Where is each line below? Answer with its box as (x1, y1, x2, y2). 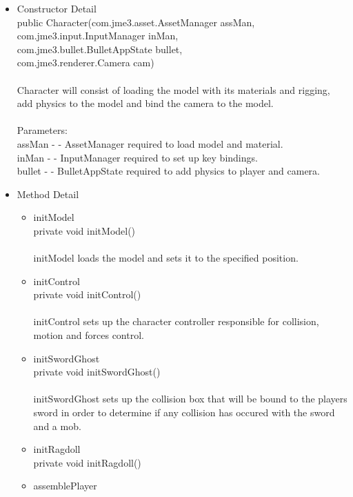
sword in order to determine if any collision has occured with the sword (33, 405, 335, 420)
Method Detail (17, 186, 79, 201)
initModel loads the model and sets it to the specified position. (33, 251, 299, 265)
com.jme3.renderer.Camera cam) (17, 55, 154, 70)
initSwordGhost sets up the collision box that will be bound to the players (33, 391, 347, 406)
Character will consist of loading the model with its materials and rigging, (17, 82, 330, 97)
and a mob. (33, 418, 81, 433)
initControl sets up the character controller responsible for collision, (33, 314, 319, 329)
